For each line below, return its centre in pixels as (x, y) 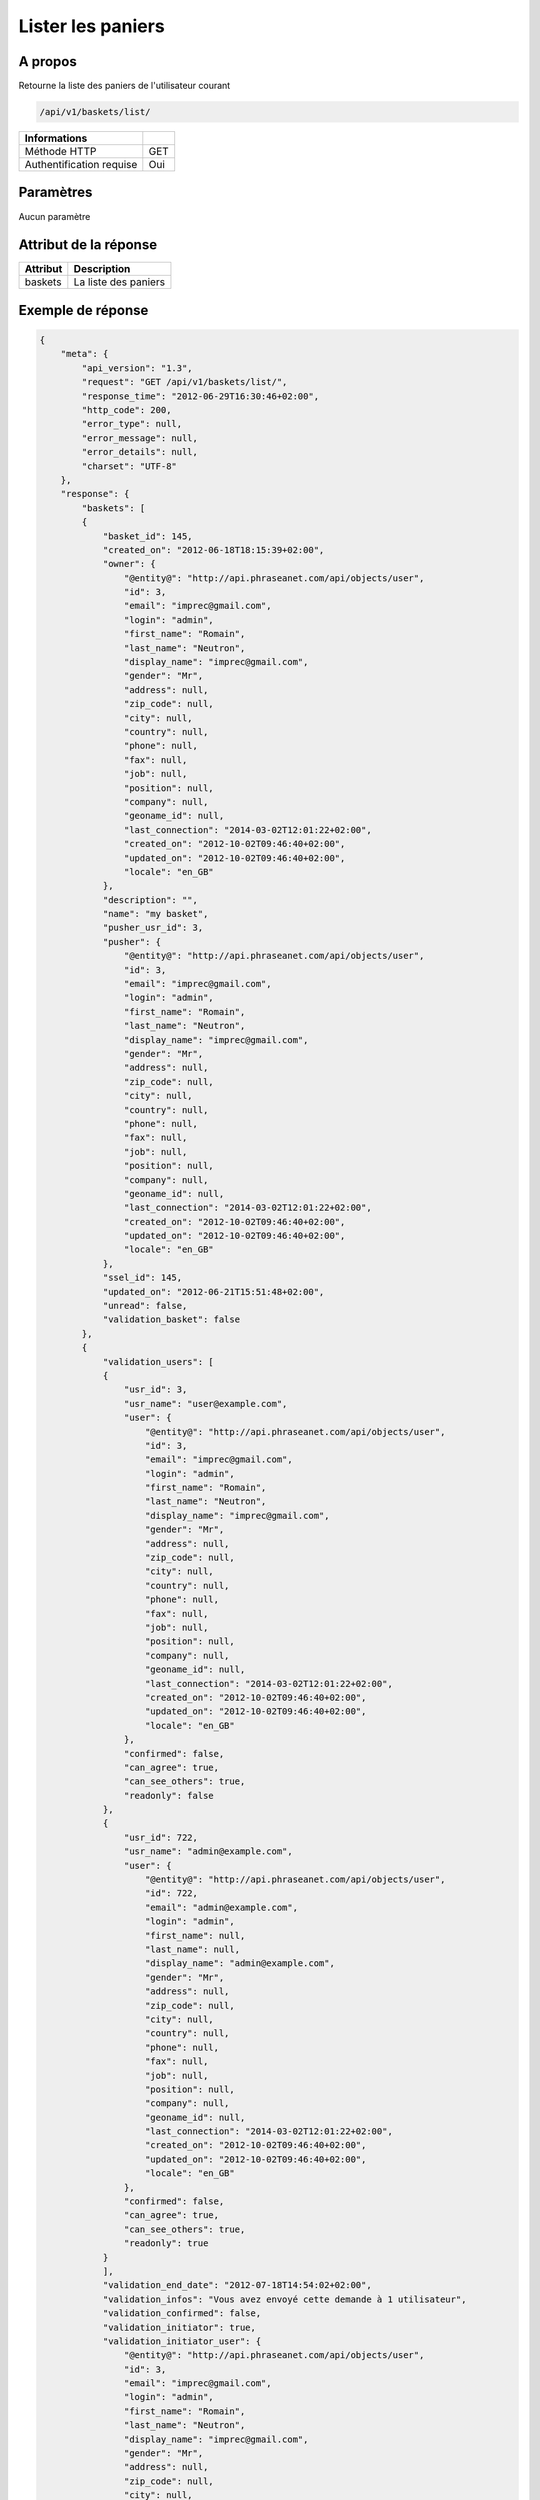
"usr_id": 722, (161, 1837)
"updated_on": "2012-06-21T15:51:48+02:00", (213, 1291)
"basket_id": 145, (148, 536)
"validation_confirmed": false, (182, 2313)
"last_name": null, (192, 1949)
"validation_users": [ (158, 1361)
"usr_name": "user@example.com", (205, 1403)
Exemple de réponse (83, 310)
